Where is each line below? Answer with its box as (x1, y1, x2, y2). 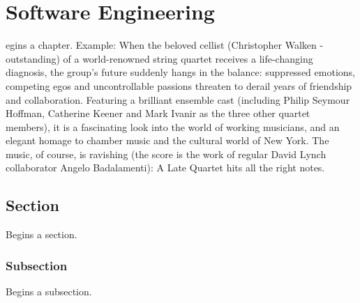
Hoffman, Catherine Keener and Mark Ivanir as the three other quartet (6, 106, 310, 121)
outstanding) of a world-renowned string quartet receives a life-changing (6, 51, 313, 65)
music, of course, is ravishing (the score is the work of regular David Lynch (6, 146, 327, 161)
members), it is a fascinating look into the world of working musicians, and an (6, 119, 340, 134)
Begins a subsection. (6, 284, 92, 299)
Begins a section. (6, 227, 77, 242)
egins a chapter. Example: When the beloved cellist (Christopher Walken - (6, 38, 324, 52)
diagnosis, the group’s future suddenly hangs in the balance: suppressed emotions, (6, 65, 355, 79)
